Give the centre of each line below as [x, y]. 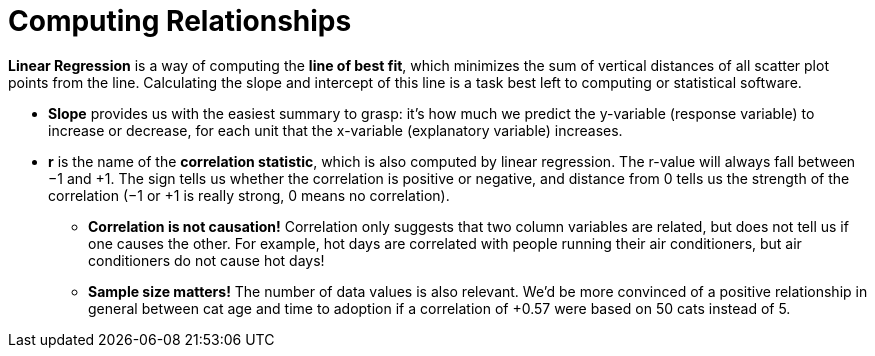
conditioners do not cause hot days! [206, 260]
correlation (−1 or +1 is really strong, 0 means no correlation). [249, 195]
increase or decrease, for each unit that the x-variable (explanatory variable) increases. [335, 130]
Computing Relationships [180, 21]
